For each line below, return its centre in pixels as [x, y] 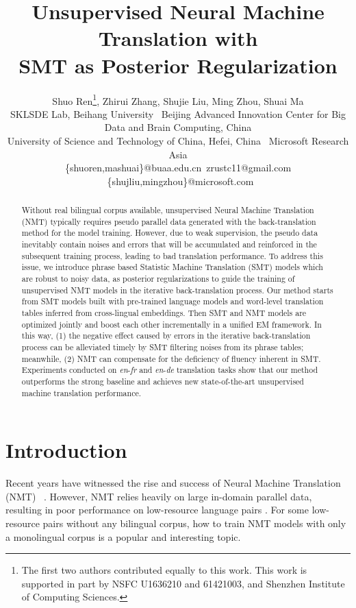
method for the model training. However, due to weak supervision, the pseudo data [170, 233]
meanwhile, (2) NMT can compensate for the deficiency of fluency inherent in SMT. [171, 358]
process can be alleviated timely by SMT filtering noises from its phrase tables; [163, 346]
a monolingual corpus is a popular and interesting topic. [123, 536]
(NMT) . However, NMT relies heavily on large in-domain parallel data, [159, 496]
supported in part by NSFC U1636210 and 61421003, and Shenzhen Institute [183, 583]
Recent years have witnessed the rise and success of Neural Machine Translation [173, 483]
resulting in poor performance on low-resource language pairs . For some [157, 510]
